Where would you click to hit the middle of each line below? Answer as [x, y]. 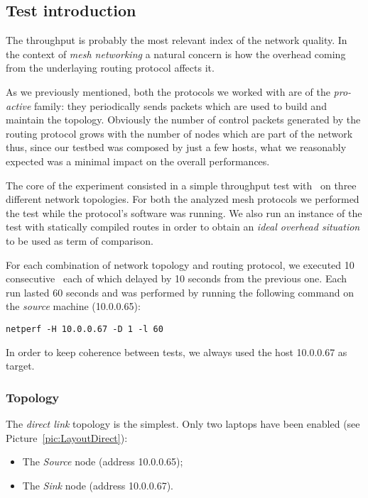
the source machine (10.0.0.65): [73, 306]
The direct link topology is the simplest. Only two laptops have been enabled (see [183, 423]
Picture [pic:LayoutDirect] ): [67, 437]
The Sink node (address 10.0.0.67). [98, 485]
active [18, 105]
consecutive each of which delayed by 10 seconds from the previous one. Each [177, 278]
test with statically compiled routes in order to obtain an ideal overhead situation [183, 227]
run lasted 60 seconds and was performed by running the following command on [180, 292]
